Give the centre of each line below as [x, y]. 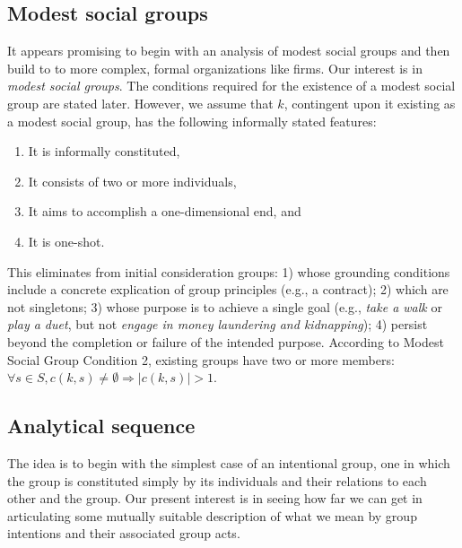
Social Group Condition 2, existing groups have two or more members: [201, 359]
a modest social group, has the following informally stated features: [192, 121]
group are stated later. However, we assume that [140, 103]
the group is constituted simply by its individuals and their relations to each [217, 480]
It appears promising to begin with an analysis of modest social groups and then [229, 51]
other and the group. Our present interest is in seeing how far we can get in [215, 498]
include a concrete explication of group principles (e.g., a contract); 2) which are [228, 289]
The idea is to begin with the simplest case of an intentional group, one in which [229, 462]
